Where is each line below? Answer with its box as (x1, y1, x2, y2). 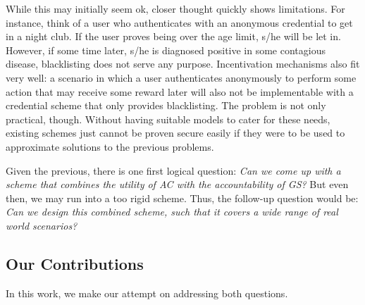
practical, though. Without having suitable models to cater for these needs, (6, 111, 330, 126)
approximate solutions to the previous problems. (6, 139, 214, 154)
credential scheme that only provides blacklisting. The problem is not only (6, 98, 326, 113)
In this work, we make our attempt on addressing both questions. (6, 285, 288, 300)
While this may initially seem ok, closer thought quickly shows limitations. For (6, 1, 345, 15)
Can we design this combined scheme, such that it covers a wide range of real (6, 204, 338, 219)
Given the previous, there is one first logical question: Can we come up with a (6, 163, 341, 178)
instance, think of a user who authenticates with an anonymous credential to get (6, 15, 353, 30)
